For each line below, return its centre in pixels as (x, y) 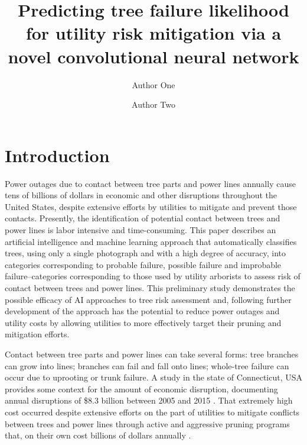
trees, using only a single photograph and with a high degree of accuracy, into (146, 253)
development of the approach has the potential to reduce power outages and (142, 311)
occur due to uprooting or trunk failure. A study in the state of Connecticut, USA (154, 377)
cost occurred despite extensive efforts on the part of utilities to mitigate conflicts (152, 412)
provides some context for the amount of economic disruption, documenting (141, 388)
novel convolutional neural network (153, 56)
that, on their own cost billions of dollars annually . (98, 435)
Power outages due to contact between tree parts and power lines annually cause (150, 183)
